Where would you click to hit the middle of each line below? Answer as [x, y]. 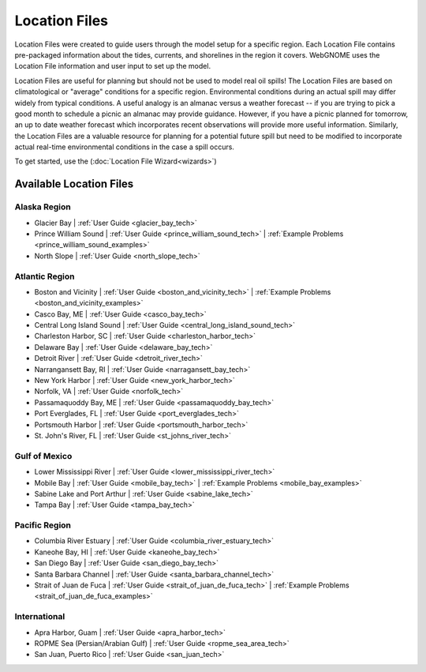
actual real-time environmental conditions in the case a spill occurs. [124, 147]
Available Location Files [74, 184]
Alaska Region [43, 207]
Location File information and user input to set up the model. [113, 66]
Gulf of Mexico [43, 456]
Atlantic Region [45, 276]
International [40, 617]
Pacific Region [43, 525]
